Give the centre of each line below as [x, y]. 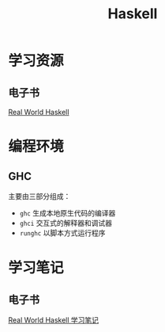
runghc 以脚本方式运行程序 [62, 233]
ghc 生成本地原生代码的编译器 [67, 213]
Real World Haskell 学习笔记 [54, 320]
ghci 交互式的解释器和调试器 [66, 223]
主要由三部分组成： [39, 196]
